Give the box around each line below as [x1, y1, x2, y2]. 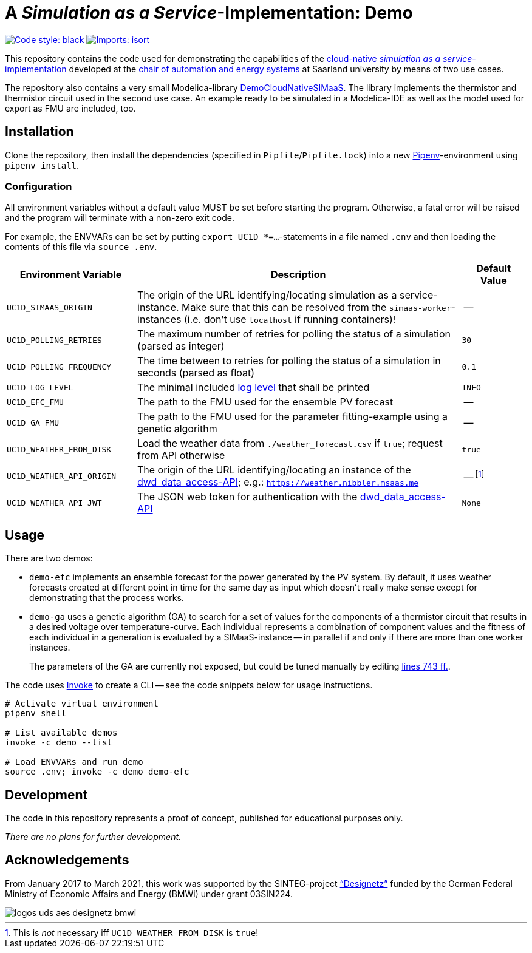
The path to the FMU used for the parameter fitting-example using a [137, 410, 448, 423]
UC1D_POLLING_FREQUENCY [7, 362, 112, 371]
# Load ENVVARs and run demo [5, 757, 143, 767]
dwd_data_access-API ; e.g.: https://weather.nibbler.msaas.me [137, 476, 419, 489]
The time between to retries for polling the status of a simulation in [137, 354, 441, 367]
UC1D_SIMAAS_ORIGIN [7, 302, 92, 312]
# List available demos [5, 728, 118, 738]
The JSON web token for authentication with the [137, 490, 358, 503]
